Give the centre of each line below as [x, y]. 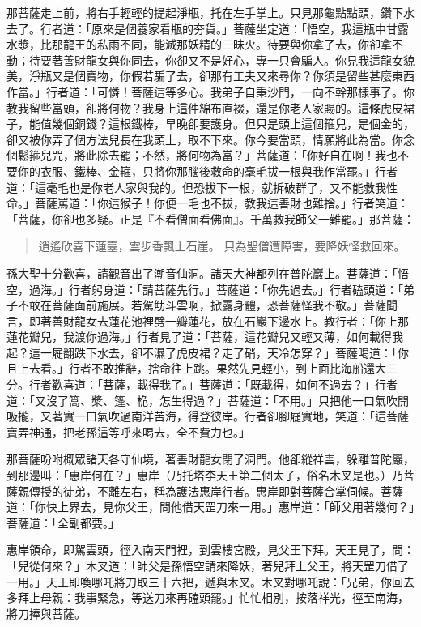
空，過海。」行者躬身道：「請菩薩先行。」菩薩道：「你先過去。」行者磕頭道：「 [205, 289]
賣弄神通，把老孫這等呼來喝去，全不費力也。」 [128, 431]
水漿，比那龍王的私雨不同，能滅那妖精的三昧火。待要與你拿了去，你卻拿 [199, 44]
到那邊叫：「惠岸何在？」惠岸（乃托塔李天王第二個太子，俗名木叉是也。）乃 [205, 475]
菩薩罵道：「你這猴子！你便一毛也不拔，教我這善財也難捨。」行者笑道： [221, 203]
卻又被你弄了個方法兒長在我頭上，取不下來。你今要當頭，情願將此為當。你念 [210, 139]
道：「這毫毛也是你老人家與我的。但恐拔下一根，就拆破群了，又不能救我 [196, 187]
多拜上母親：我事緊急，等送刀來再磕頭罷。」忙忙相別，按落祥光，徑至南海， [208, 597]
